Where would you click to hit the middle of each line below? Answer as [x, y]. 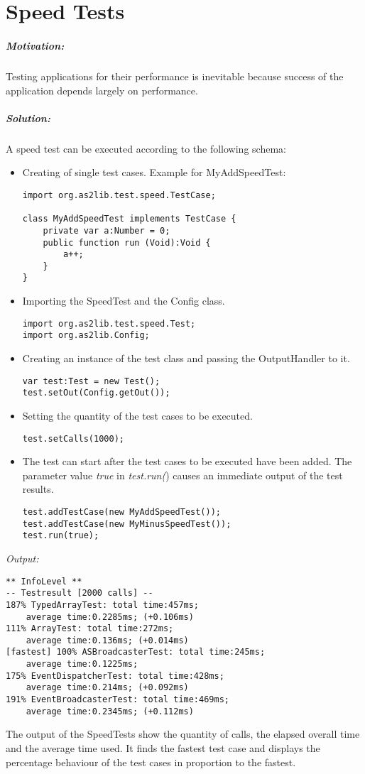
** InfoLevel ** [44, 581]
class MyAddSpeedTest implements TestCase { [129, 219]
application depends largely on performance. [102, 90]
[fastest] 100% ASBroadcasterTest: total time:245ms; [136, 652]
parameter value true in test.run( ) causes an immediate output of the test [182, 475]
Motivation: [35, 45]
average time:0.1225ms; [82, 664]
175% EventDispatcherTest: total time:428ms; [115, 676]
